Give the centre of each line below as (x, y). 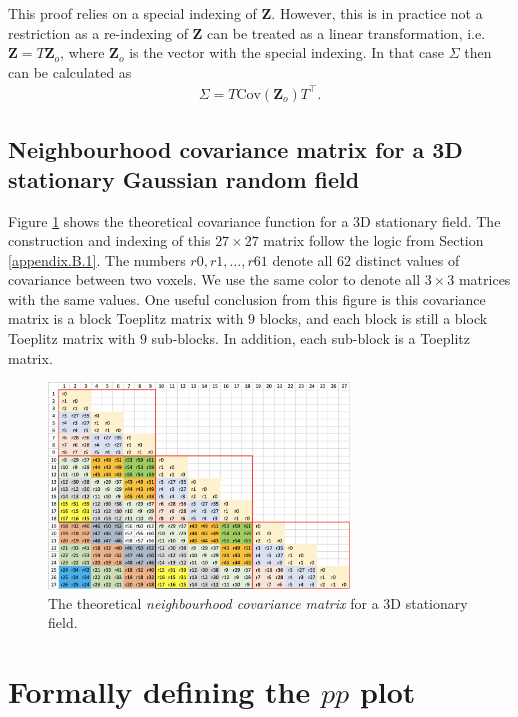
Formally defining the (159, 690)
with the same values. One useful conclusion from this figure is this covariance (247, 298)
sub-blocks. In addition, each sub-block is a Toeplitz (310, 338)
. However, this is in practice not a (377, 13)
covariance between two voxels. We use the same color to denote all (214, 279)
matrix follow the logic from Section (373, 240)
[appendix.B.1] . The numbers (97, 259)
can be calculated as (70, 71)
